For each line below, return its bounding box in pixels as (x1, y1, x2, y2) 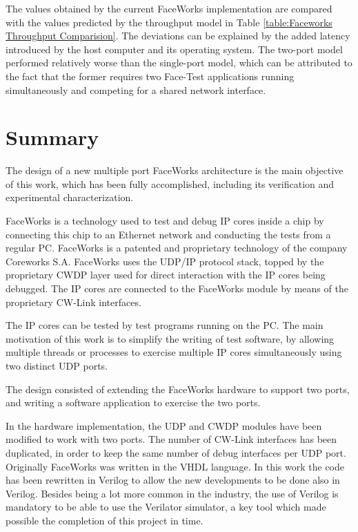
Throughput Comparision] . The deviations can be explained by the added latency (6, 28, 350, 43)
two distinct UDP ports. (6, 359, 108, 372)
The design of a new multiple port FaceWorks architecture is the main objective (6, 163, 344, 178)
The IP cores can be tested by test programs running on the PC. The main (6, 318, 324, 332)
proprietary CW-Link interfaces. (6, 294, 141, 309)
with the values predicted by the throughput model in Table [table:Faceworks (6, 15, 332, 29)
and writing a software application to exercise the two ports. (6, 395, 261, 410)
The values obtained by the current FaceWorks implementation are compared (6, 1, 332, 15)
